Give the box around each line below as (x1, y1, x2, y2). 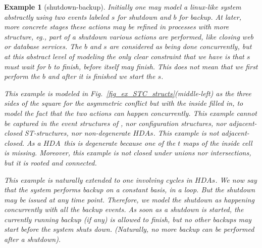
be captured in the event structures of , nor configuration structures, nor (4, 117, 227, 128)
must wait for (4, 61, 46, 71)
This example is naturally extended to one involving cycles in (4, 174, 192, 185)
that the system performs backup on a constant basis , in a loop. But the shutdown (4, 184, 255, 195)
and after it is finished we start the (47, 71, 155, 81)
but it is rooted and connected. (4, 157, 97, 168)
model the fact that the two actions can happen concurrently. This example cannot (4, 107, 257, 118)
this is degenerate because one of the (64, 137, 176, 148)
